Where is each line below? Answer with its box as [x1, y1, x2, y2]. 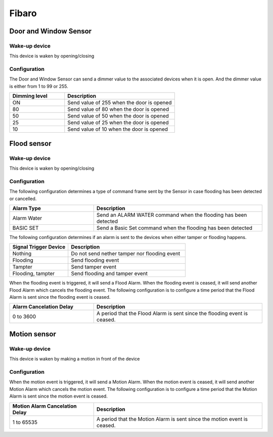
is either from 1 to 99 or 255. [9, 83, 68, 89]
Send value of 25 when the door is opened [67, 119, 169, 126]
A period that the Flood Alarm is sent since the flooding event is [96, 310, 248, 317]
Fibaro [9, 8, 37, 19]
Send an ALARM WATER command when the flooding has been [96, 211, 247, 218]
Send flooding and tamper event [71, 270, 148, 277]
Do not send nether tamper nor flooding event [71, 250, 180, 257]
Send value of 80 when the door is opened [67, 106, 169, 113]
